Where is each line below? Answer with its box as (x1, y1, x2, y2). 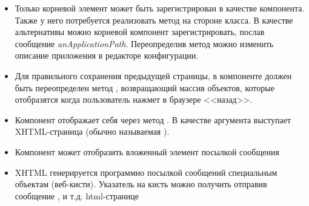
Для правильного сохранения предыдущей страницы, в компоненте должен (15, 69, 292, 82)
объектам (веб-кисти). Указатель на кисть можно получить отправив (15, 178, 267, 190)
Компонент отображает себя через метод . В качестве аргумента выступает (15, 113, 291, 126)
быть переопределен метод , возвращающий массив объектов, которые (15, 81, 274, 94)
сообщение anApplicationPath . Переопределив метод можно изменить (15, 37, 274, 50)
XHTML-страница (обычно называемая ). (15, 125, 170, 138)
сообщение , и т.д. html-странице (15, 189, 139, 202)
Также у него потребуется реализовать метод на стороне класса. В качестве (15, 13, 293, 26)
